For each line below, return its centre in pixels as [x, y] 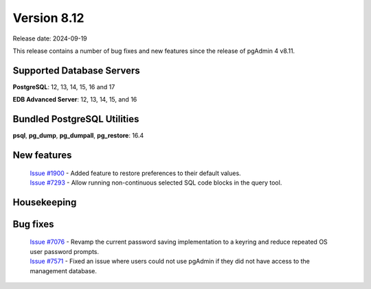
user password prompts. [65, 251]
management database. [64, 270]
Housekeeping [45, 202]
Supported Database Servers [76, 70]
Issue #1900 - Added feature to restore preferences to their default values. [135, 173]
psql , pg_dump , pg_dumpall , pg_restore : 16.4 [78, 136]
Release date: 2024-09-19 [50, 38]
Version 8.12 [48, 18]
